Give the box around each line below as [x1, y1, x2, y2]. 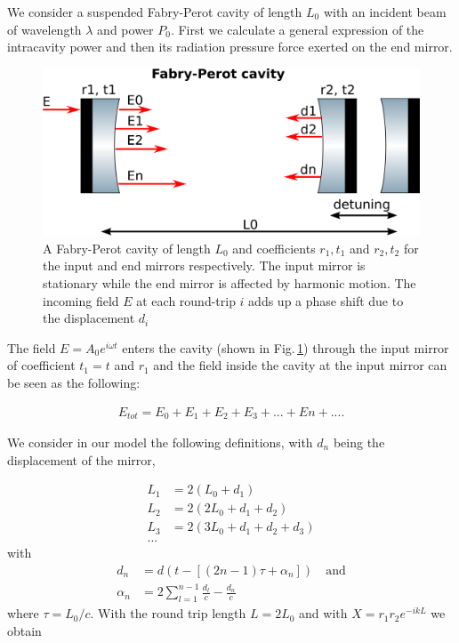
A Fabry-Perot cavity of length [43, 238, 211, 257]
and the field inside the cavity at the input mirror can [153, 356, 447, 374]
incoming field [43, 291, 119, 309]
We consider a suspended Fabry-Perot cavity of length [7, 3, 302, 20]
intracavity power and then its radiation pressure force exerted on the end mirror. [7, 37, 453, 56]
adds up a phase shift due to [248, 291, 404, 309]
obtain [7, 621, 42, 639]
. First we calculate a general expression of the [170, 20, 424, 38]
